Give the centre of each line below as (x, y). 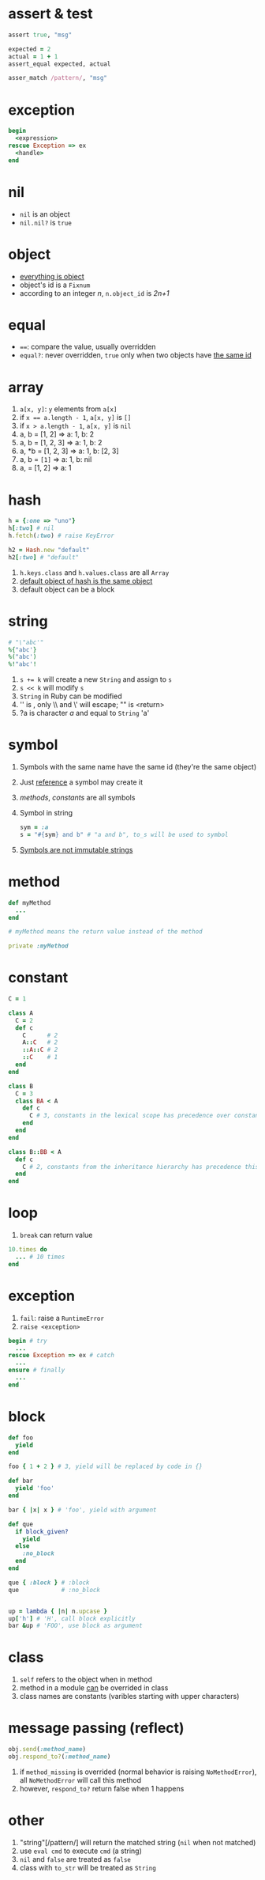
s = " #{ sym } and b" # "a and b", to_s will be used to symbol (124, 834)
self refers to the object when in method (86, 1680)
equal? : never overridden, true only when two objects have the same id (135, 355)
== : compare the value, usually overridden (88, 347)
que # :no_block (54, 1590)
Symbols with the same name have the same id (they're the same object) (138, 767)
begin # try (28, 1341)
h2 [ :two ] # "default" (44, 557)
